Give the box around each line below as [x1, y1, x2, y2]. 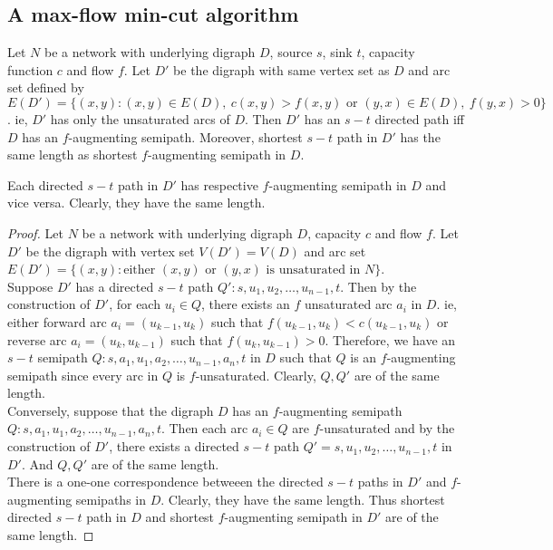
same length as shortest [7, 145, 138, 164]
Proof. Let [7, 223, 63, 242]
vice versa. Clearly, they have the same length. [7, 193, 266, 212]
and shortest [145, 507, 215, 526]
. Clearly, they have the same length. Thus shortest [160, 489, 445, 508]
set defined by [7, 78, 84, 97]
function [7, 60, 53, 79]
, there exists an [200, 294, 290, 314]
